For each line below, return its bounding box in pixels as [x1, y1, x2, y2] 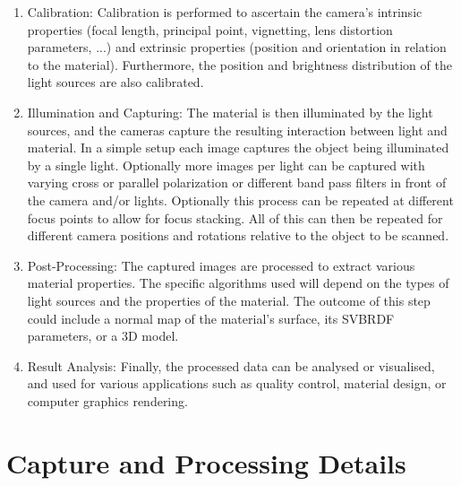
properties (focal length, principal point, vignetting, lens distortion [27, 20, 393, 39]
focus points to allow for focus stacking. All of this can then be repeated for [27, 208, 443, 227]
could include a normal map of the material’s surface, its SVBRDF [27, 308, 395, 327]
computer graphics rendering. [27, 391, 188, 410]
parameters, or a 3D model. [27, 326, 179, 345]
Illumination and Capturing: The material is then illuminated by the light [27, 102, 433, 121]
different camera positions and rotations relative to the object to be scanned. [27, 226, 449, 245]
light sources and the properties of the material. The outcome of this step [27, 291, 431, 309]
